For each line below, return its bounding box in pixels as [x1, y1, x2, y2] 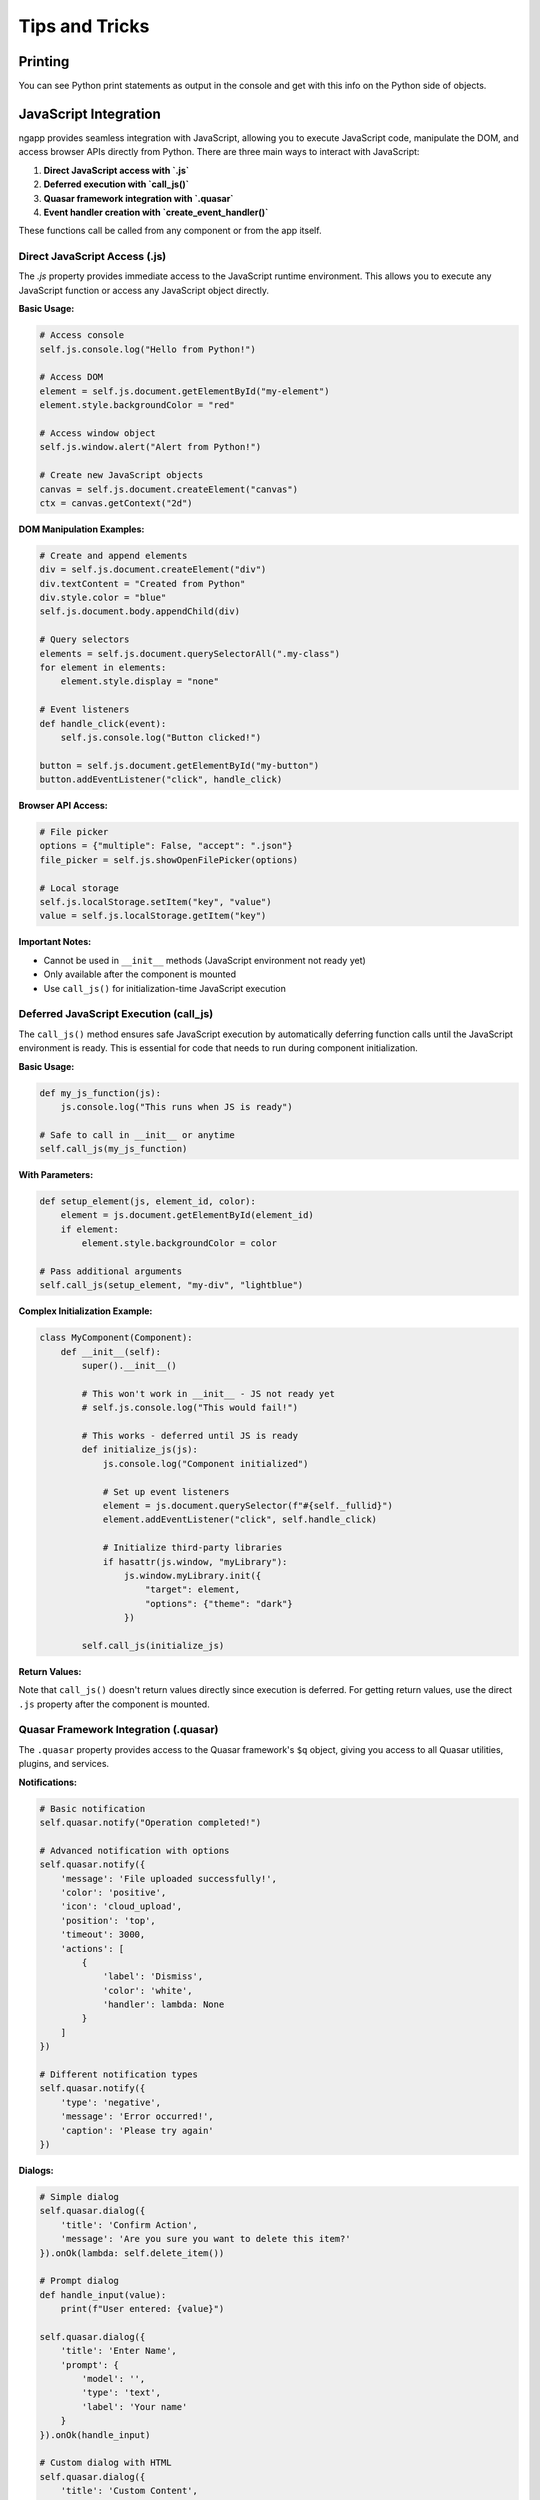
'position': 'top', [60, 1915, 157, 1926]
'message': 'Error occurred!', [60, 2111, 214, 2122]
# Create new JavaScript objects [39, 470, 204, 481]
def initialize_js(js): [81, 1444, 199, 1455]
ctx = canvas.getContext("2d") [39, 497, 194, 509]
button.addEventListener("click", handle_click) [39, 774, 283, 785]
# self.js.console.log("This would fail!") [81, 1402, 299, 1414]
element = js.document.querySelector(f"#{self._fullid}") [102, 1500, 394, 1512]
